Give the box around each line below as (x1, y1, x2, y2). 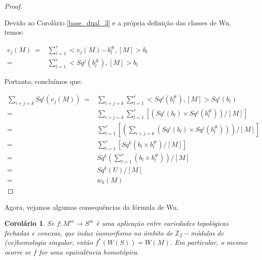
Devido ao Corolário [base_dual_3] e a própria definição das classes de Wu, (4, 17, 231, 27)
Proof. (4, 1, 22, 11)
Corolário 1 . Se (4, 218, 55, 228)
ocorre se (4, 246, 31, 257)
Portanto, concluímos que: (4, 76, 82, 86)
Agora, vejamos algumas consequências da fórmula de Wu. (4, 201, 179, 212)
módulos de (191, 227, 224, 238)
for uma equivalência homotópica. (39, 246, 140, 257)
